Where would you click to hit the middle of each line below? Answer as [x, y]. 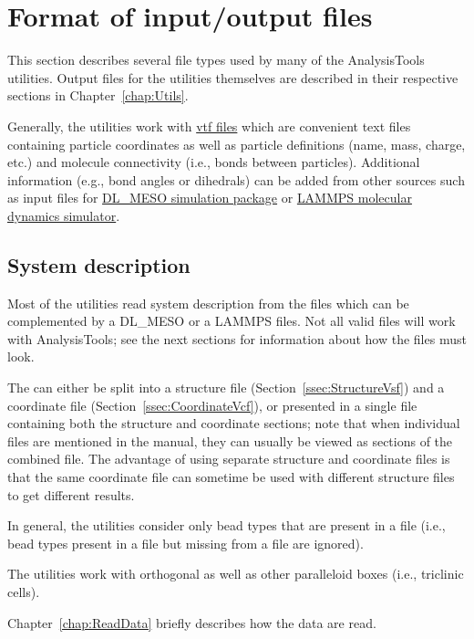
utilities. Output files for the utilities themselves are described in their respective [233, 77]
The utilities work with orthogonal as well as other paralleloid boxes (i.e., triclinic [236, 574]
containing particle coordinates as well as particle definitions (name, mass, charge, [237, 144]
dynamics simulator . [64, 215]
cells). [24, 591]
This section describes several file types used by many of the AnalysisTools [216, 60]
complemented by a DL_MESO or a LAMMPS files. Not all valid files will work [232, 321]
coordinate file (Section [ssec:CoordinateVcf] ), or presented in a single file [212, 405]
